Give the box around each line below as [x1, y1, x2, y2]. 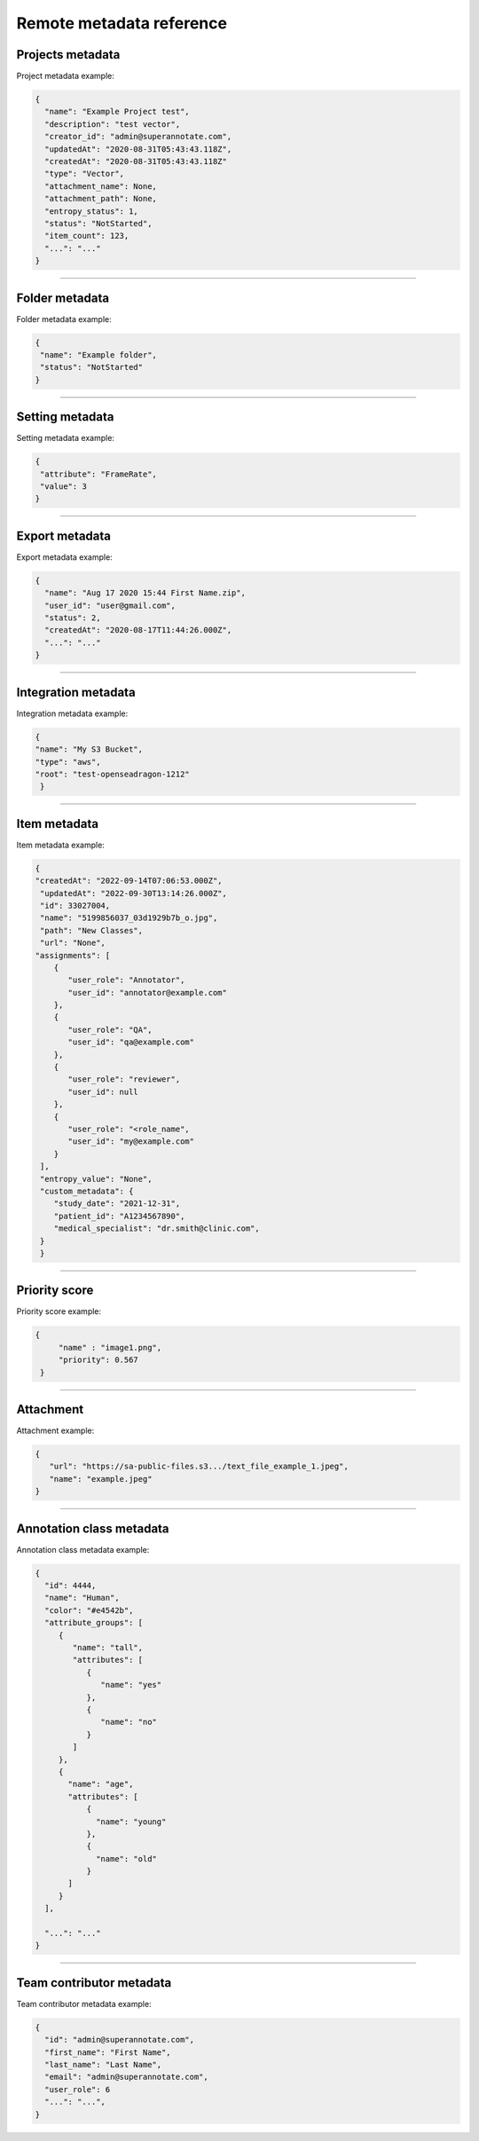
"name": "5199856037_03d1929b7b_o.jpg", [40, 913, 218, 923]
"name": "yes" [100, 1680, 162, 1690]
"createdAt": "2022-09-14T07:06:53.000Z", [35, 876, 223, 886]
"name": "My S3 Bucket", [35, 744, 144, 754]
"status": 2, [44, 613, 101, 623]
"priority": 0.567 [58, 1355, 139, 1366]
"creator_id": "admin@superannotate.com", [44, 131, 232, 142]
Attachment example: [16, 1425, 95, 1437]
